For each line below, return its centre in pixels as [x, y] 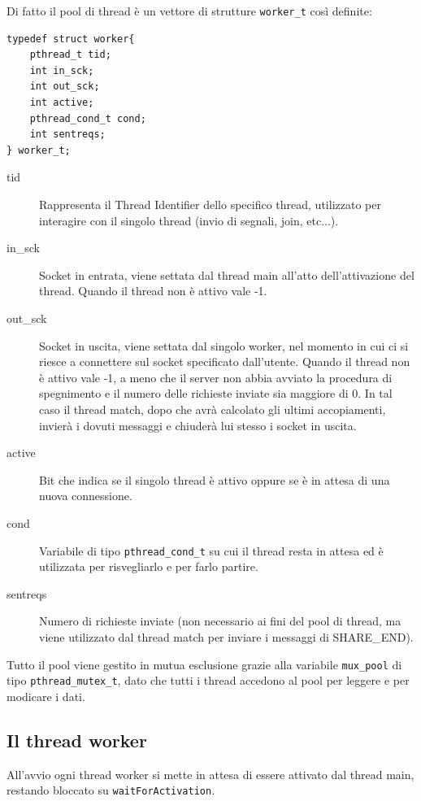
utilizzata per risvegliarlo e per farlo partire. [149, 566]
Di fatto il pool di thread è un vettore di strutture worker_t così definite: [189, 11]
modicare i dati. [46, 696]
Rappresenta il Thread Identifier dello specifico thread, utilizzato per [210, 204]
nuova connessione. [86, 496]
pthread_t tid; [70, 55]
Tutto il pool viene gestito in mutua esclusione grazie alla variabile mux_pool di [204, 664]
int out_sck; [65, 87]
